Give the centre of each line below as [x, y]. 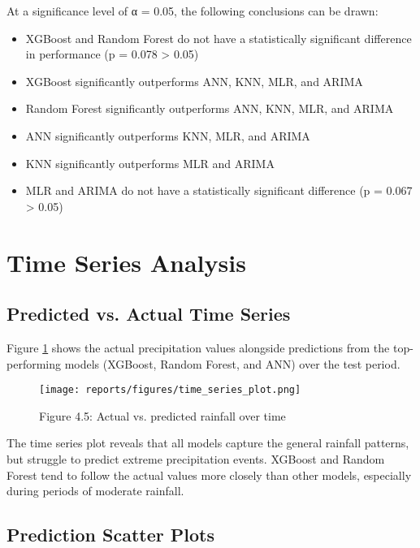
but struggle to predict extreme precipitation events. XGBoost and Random [196, 458]
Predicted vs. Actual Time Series [149, 314]
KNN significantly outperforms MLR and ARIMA [150, 163]
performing [34, 363]
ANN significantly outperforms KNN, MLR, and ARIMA [168, 135]
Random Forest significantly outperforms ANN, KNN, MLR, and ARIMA [210, 108]
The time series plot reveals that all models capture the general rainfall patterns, [208, 443]
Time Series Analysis [126, 262]
